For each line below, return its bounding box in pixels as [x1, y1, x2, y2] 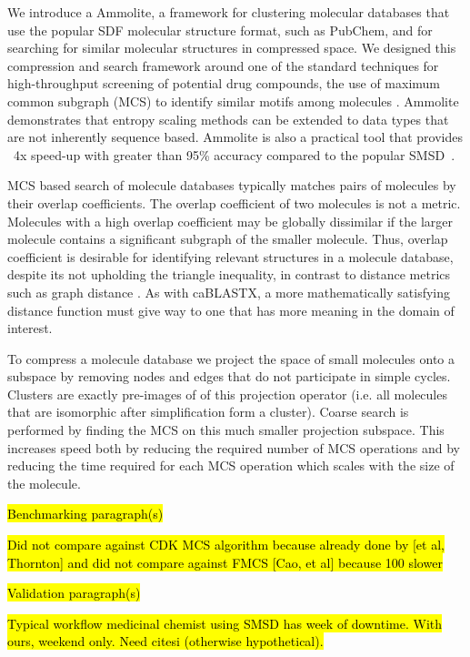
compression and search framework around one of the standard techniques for [7, 56, 439, 75]
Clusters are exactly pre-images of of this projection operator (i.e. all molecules [7, 384, 447, 403]
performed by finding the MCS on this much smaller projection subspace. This [7, 420, 445, 440]
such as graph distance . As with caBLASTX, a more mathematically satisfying [7, 282, 451, 301]
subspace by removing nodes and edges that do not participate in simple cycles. [7, 367, 451, 386]
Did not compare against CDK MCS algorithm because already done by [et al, [7, 535, 445, 554]
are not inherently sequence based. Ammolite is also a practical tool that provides [7, 127, 464, 147]
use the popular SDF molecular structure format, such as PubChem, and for [7, 20, 433, 39]
